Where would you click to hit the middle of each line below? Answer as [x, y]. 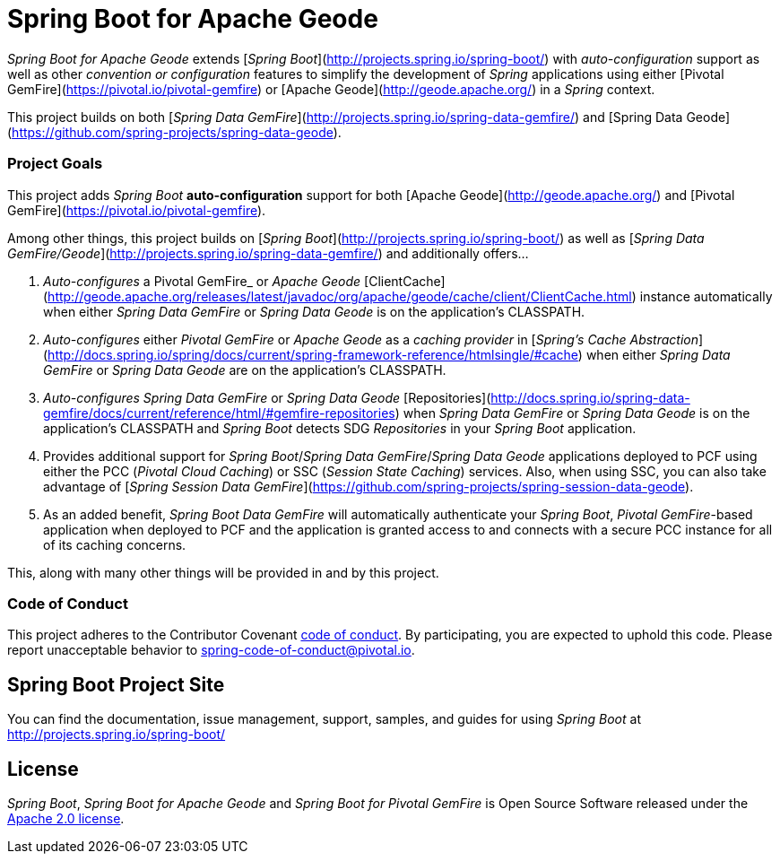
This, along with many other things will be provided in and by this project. [223, 572]
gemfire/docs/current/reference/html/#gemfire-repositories [219, 413]
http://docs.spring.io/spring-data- [590, 397]
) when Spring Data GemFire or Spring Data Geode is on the [572, 413]
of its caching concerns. [115, 544]
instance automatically [706, 296]
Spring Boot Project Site [116, 684]
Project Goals [55, 164]
